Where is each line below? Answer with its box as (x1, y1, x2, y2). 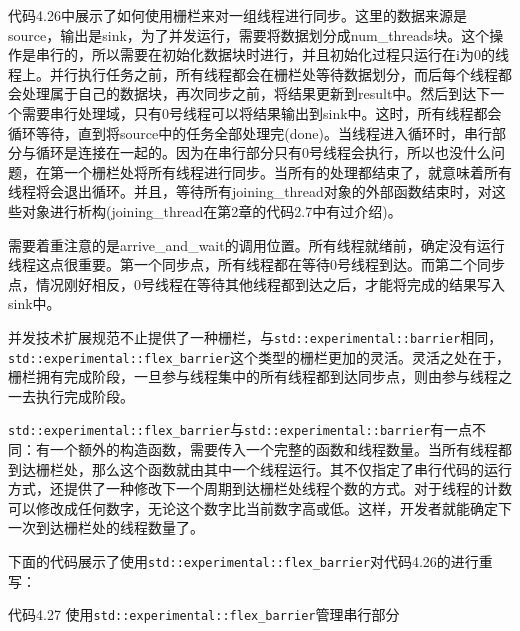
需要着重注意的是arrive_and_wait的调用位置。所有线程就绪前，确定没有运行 (8, 234, 505, 255)
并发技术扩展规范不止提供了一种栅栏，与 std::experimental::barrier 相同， (8, 326, 503, 347)
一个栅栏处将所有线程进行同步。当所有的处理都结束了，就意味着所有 (63, 161, 512, 182)
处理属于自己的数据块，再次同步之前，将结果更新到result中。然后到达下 (21, 83, 491, 104)
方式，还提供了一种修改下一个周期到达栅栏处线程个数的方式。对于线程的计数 (8, 478, 512, 499)
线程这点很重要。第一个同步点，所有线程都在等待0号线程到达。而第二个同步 (8, 254, 505, 275)
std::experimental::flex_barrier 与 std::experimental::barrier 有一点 (8, 419, 473, 440)
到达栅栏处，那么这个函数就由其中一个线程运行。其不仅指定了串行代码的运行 (8, 458, 512, 479)
